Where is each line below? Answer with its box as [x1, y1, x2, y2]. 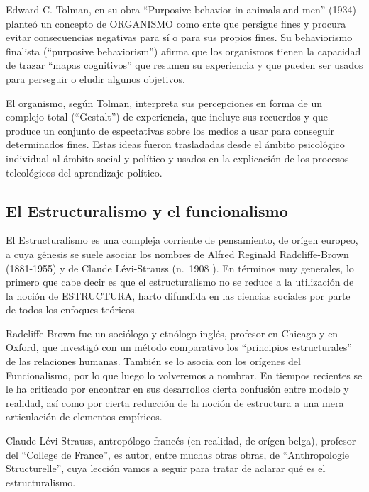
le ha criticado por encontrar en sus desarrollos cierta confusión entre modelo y [6, 381, 349, 396]
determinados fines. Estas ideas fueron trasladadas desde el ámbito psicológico [6, 137, 345, 152]
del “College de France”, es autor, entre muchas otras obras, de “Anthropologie [6, 447, 350, 462]
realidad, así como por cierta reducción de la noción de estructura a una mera [6, 395, 344, 410]
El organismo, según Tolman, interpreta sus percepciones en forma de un [6, 95, 323, 110]
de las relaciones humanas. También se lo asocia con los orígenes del [6, 354, 301, 369]
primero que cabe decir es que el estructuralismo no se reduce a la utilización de [6, 274, 354, 289]
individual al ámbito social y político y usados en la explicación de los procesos [6, 150, 349, 165]
